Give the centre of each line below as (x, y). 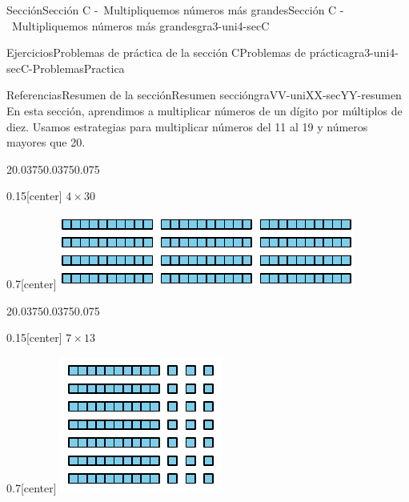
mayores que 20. (46, 142)
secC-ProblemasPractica (66, 68)
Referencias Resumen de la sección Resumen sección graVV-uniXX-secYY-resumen (204, 95)
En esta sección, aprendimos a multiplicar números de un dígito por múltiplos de (204, 110)
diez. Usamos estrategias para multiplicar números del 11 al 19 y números (187, 126)
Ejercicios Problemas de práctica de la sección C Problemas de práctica (178, 52)
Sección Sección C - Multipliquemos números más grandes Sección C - (175, 10)
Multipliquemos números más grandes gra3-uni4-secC (140, 25)
